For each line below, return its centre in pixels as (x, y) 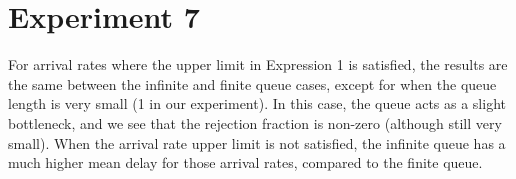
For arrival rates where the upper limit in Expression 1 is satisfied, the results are (258, 64)
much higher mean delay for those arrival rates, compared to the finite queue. (245, 162)
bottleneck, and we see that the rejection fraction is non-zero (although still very (255, 122)
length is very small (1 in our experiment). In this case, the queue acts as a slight (257, 103)
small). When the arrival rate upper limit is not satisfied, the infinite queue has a (257, 142)
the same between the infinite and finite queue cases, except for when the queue (252, 83)
